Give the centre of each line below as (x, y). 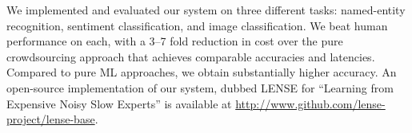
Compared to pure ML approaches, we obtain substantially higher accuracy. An (202, 72)
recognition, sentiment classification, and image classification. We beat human (197, 25)
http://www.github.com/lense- (310, 103)
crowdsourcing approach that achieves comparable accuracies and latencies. (191, 56)
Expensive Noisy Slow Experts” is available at (119, 103)
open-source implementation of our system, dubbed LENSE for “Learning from (200, 87)
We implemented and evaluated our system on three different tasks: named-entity (206, 10)
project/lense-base (51, 119)
